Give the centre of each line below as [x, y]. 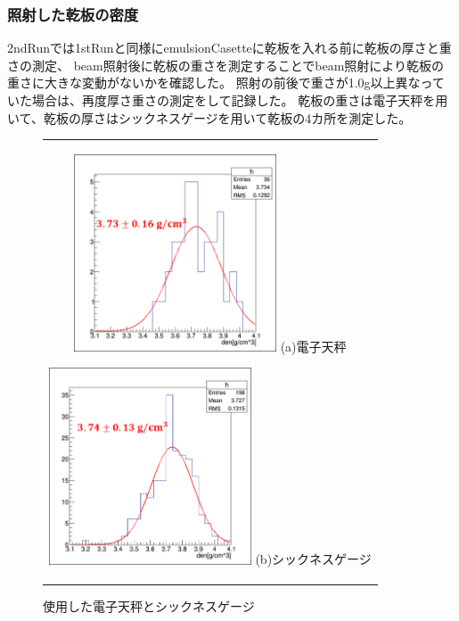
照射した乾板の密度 [73, 14]
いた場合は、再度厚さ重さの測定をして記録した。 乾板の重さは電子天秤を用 [228, 100]
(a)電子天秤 [313, 346]
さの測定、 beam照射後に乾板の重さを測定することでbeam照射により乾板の [226, 65]
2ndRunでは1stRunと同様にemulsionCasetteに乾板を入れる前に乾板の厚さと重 [229, 48]
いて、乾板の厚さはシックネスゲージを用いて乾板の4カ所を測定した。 [209, 117]
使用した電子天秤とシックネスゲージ [149, 605]
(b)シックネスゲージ [313, 559]
